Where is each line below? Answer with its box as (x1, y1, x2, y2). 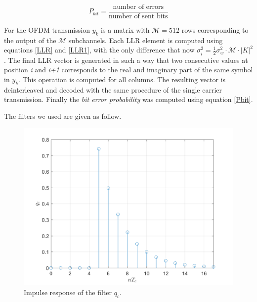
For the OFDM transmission (4, 25, 90, 35)
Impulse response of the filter (24, 287, 112, 297)
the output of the (4, 35, 56, 45)
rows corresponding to (181, 25, 249, 35)
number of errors (113, 3, 164, 10)
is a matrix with (101, 25, 150, 35)
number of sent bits (109, 13, 168, 20)
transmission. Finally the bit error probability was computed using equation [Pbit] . (4, 94, 253, 104)
